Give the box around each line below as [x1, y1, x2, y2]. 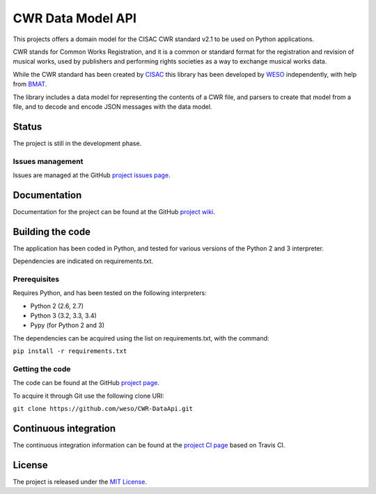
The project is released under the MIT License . [13, 477, 148, 486]
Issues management [13, 156, 84, 166]
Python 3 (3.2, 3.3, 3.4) [30, 311, 97, 320]
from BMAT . [13, 80, 47, 89]
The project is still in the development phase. [13, 139, 142, 147]
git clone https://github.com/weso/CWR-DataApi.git [13, 405, 194, 413]
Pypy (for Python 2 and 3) [30, 321, 104, 329]
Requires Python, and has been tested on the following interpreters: [13, 289, 207, 297]
